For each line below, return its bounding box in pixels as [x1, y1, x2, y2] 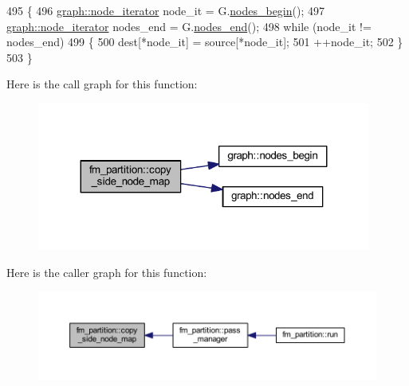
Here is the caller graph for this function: [6, 263, 207, 280]
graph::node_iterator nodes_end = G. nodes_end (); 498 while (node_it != [6, 18, 372, 34]
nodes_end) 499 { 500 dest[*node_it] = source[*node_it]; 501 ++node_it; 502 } [6, 33, 403, 50]
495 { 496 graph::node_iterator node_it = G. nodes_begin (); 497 [6, 2, 324, 18]
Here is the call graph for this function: [6, 76, 198, 92]
